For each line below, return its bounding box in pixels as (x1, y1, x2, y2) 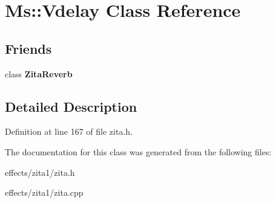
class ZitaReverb (5, 67, 73, 80)
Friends (5, 39, 52, 57)
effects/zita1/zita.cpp (5, 186, 84, 199)
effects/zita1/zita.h (5, 166, 75, 178)
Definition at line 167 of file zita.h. (5, 125, 133, 138)
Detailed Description (5, 97, 137, 115)
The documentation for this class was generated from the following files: (5, 145, 272, 158)
